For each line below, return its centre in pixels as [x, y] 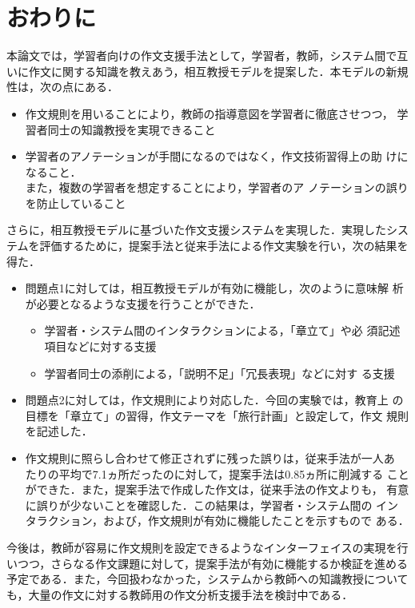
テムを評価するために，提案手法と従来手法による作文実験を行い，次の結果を [207, 246]
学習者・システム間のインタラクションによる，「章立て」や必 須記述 [222, 330]
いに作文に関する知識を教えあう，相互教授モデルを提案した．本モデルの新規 [207, 71]
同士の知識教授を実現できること [132, 129]
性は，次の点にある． [62, 87]
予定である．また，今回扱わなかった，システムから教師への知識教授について [207, 579]
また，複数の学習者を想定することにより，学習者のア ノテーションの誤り [217, 187]
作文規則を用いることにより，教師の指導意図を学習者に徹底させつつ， [209, 113]
